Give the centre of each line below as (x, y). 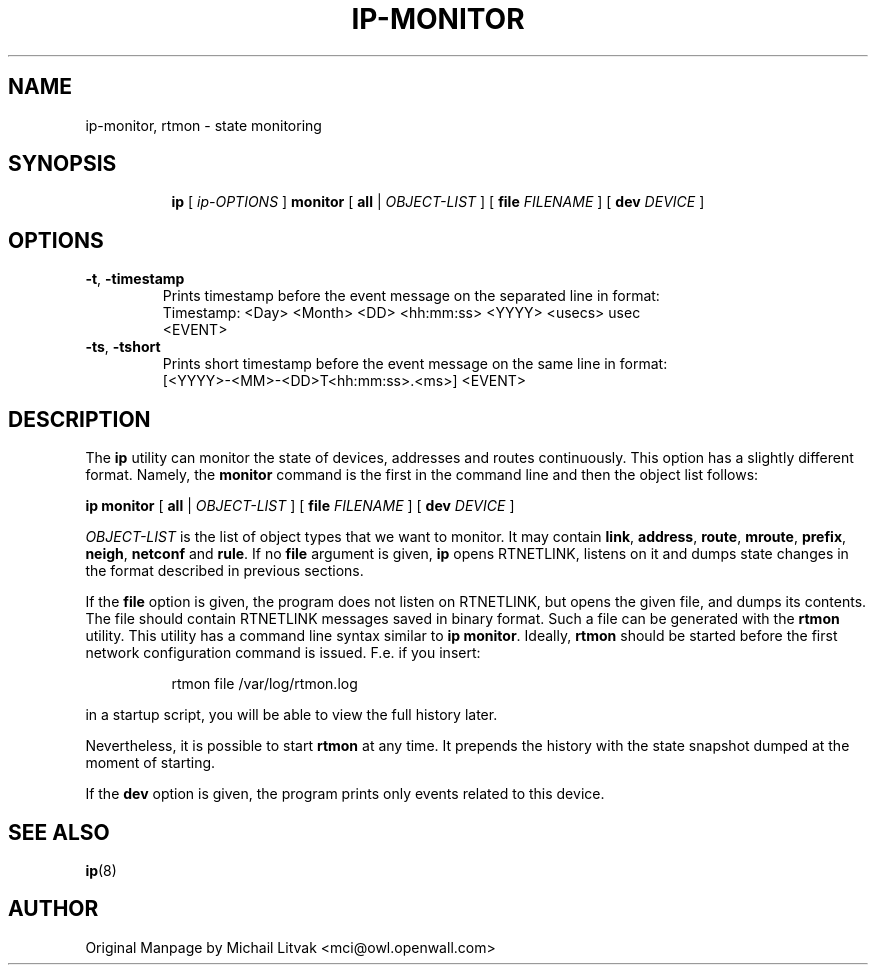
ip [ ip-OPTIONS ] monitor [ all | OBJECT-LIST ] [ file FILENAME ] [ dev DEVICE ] (438, 202)
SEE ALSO (59, 832)
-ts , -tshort (123, 347)
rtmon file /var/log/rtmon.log (264, 684)
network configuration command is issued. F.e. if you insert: (283, 653)
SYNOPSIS (62, 164)
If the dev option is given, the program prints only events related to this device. (345, 794)
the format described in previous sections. (224, 571)
